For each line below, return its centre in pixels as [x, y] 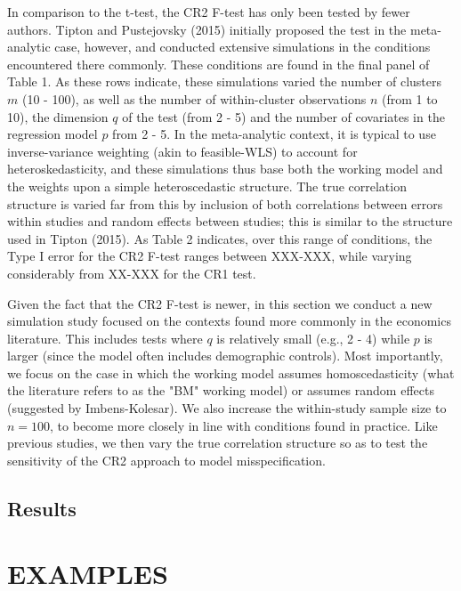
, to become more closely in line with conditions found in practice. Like [244, 425]
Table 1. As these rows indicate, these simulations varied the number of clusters [224, 81]
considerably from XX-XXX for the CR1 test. [132, 273]
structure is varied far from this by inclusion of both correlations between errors [225, 203]
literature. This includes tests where [105, 338]
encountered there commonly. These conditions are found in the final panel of [218, 64]
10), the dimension [58, 116]
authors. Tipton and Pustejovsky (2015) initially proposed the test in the [207, 29]
